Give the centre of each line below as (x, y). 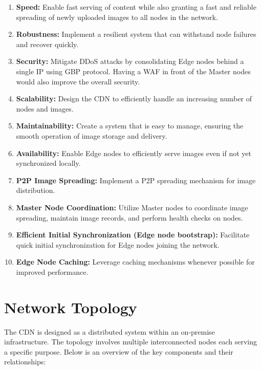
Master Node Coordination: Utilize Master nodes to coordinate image (132, 207)
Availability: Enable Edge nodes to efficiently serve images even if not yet (134, 153)
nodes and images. (45, 108)
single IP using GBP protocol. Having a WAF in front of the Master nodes (133, 71)
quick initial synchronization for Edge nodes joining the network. (118, 244)
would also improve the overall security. (78, 81)
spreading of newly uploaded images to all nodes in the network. (117, 17)
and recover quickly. (47, 44)
